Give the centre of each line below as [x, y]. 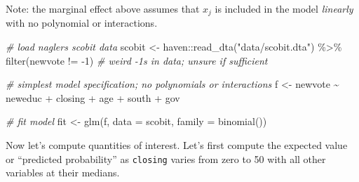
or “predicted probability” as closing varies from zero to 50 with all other [166, 158]
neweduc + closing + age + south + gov [93, 97]
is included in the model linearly [284, 8]
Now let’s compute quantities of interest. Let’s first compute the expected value [177, 145]
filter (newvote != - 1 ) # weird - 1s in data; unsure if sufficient [137, 60]
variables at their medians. [63, 173]
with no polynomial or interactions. [82, 23]
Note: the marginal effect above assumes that [103, 8]
